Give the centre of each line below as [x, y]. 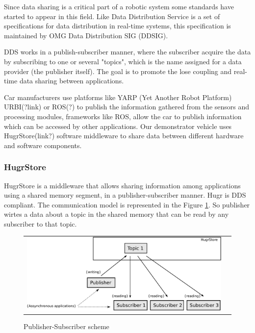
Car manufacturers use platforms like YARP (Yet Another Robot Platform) [118, 97]
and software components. [43, 145]
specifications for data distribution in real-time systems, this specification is [117, 26]
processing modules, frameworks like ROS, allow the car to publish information [123, 116]
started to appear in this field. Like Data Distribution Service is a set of [112, 16]
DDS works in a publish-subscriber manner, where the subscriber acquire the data [127, 52]
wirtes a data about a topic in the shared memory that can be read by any [116, 214]
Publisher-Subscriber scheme [66, 326]
